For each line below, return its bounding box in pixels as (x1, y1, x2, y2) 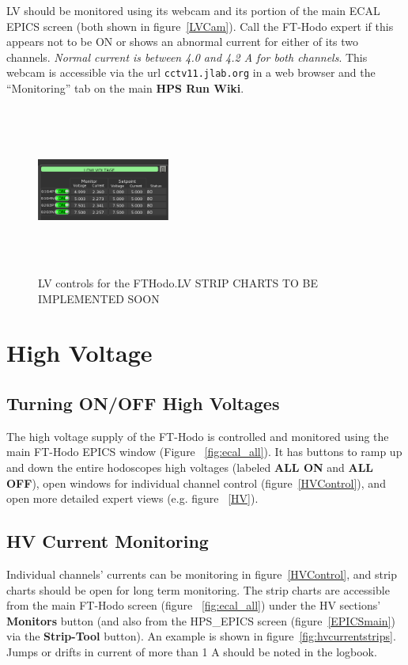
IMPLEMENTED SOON (38, 290, 160, 306)
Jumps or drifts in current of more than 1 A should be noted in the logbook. (6, 643, 377, 659)
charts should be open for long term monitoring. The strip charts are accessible (6, 581, 390, 598)
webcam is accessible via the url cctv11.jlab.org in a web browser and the (6, 64, 376, 81)
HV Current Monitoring (6, 529, 209, 553)
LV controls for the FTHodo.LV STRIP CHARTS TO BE (38, 275, 319, 291)
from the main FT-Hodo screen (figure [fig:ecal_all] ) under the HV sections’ (6, 597, 381, 614)
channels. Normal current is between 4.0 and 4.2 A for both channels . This (6, 48, 368, 65)
